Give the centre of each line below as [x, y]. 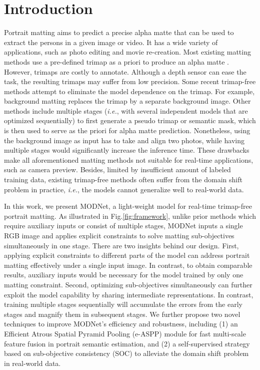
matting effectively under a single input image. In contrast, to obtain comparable [128, 265]
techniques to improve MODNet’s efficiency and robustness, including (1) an [121, 324]
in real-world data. [32, 363]
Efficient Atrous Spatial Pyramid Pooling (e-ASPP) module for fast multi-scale [125, 333]
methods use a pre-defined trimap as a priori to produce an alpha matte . [117, 61]
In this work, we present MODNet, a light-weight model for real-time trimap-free [128, 206]
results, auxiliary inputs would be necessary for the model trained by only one [124, 275]
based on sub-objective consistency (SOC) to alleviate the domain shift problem [126, 353]
